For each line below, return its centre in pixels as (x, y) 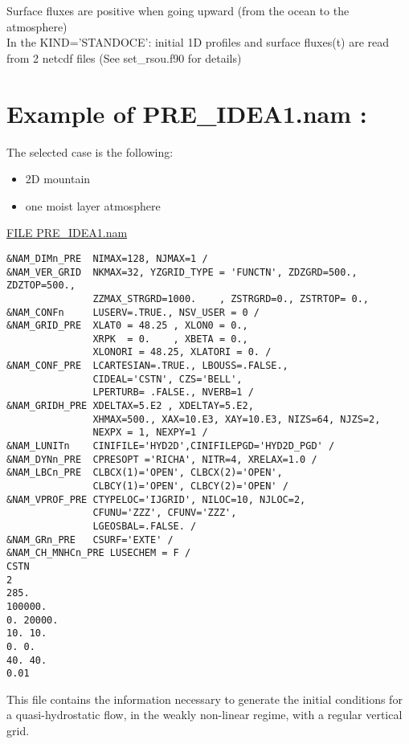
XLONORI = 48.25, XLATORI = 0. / (182, 352)
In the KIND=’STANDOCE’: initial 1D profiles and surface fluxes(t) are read (198, 42)
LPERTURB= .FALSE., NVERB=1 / (173, 392)
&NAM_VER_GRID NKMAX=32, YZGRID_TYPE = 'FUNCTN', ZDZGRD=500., (182, 272)
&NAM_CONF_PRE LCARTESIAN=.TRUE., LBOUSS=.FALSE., (147, 366)
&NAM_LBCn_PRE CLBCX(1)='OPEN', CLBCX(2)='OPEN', (145, 473)
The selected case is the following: (90, 151)
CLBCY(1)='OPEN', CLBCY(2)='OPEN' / (190, 486)
